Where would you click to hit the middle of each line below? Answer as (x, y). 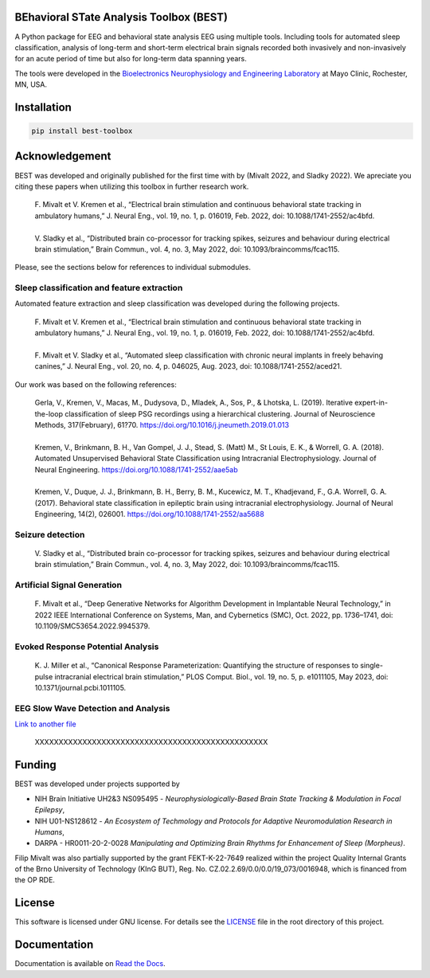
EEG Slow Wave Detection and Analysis (92, 708)
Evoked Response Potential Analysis (87, 647)
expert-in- (371, 403)
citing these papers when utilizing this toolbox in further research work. (132, 186)
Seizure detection (50, 534)
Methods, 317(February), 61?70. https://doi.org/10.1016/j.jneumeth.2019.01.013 (162, 424)
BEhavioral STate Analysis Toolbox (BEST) (121, 17)
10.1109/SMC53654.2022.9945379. (92, 626)
